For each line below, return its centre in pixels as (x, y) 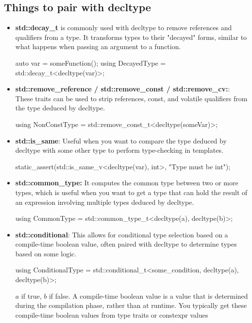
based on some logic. (46, 253)
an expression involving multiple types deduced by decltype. (105, 202)
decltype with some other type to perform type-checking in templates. (119, 150)
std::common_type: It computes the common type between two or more (127, 183)
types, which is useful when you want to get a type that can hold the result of (131, 192)
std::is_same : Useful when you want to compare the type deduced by (121, 140)
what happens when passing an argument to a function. (98, 46)
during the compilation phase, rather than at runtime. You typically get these (131, 305)
